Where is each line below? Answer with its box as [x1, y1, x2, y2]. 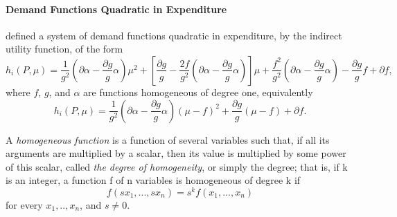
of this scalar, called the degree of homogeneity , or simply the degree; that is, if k [6, 159, 348, 173]
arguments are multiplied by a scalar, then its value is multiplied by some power [6, 146, 346, 160]
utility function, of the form [6, 41, 123, 56]
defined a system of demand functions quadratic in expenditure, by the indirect [6, 28, 342, 42]
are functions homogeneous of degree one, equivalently [83, 84, 313, 99]
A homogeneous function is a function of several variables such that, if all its [6, 132, 330, 147]
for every [6, 198, 43, 212]
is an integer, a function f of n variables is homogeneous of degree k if [6, 173, 301, 187]
